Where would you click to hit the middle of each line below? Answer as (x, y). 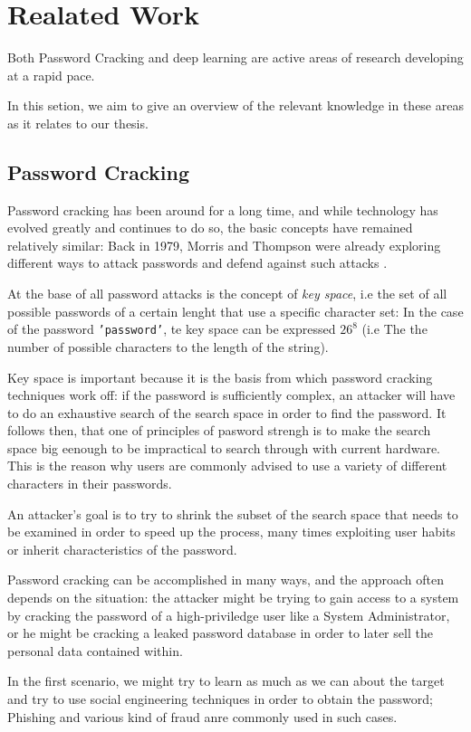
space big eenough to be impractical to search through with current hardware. (224, 447)
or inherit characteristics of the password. (122, 549)
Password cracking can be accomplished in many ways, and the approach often (226, 580)
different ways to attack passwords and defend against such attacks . (197, 263)
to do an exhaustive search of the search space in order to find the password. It (227, 412)
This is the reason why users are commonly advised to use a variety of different (227, 466)
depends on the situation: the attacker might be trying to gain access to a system (233, 598)
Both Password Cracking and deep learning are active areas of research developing (235, 57)
